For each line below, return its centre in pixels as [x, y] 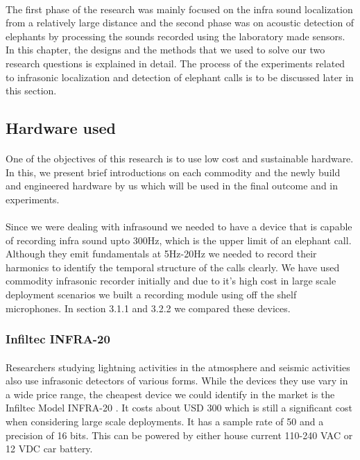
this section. [31, 91]
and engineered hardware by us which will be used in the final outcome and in [172, 186]
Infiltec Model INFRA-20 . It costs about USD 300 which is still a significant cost [179, 408]
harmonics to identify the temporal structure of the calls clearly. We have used [173, 267]
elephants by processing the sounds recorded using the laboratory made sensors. [175, 36]
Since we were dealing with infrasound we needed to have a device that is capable [179, 227]
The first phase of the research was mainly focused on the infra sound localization [179, 9]
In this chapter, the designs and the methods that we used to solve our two [165, 50]
